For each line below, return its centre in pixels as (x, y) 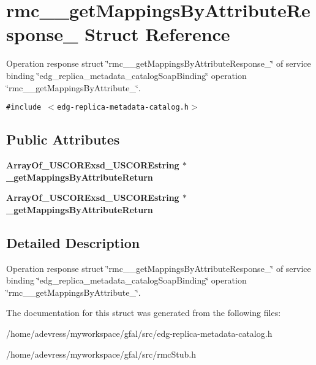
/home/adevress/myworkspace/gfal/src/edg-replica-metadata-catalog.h (139, 333)
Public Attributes (63, 139)
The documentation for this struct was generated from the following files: (144, 313)
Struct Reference (157, 34)
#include (24, 107)
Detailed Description (73, 242)
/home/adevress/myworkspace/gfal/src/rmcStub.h (101, 354)
